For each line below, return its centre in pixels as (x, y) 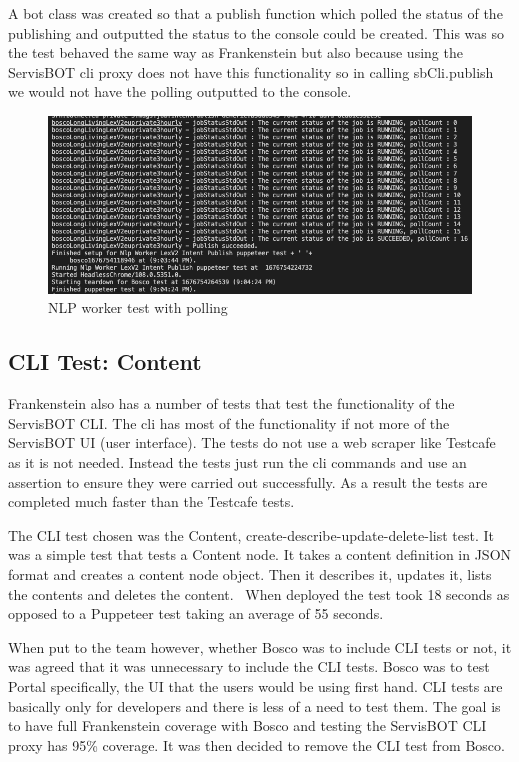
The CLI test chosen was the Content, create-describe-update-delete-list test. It (251, 534)
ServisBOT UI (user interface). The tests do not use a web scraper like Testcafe (252, 442)
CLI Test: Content (105, 361)
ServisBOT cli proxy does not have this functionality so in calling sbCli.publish (251, 71)
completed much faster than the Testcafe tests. (151, 501)
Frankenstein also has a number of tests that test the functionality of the (231, 403)
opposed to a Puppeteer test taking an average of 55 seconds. (196, 613)
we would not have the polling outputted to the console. (180, 91)
